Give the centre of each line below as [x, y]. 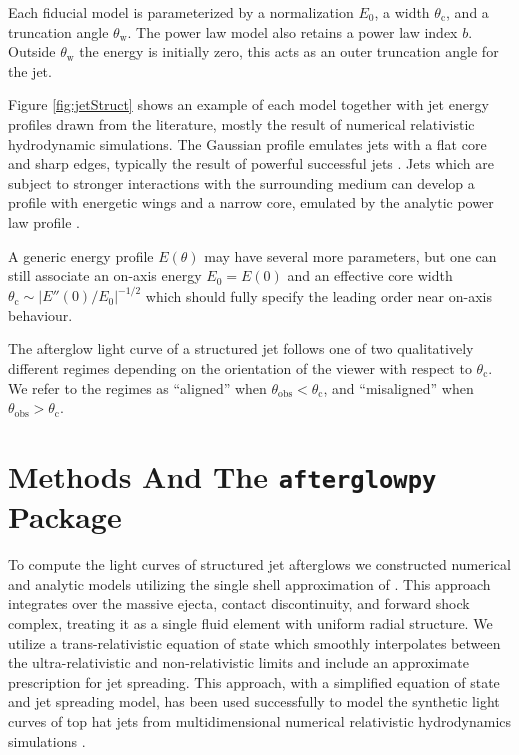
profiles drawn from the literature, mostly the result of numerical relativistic [241, 123]
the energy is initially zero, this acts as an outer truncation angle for [289, 51]
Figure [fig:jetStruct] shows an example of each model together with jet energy [248, 104]
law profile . [44, 221]
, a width [402, 12]
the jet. [30, 70]
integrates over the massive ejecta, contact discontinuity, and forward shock [239, 603]
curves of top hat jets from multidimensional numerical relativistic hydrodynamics [260, 720]
